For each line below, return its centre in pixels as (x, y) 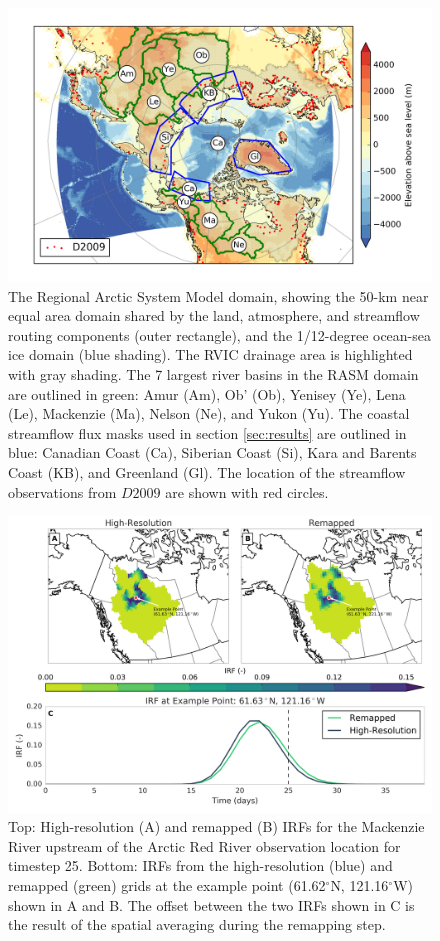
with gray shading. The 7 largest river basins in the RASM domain (213, 374)
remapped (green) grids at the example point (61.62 (167, 885)
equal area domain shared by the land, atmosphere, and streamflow (214, 315)
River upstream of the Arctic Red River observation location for (204, 845)
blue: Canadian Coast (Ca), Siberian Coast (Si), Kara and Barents (212, 452)
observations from (62, 491)
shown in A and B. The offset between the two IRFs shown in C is (211, 904)
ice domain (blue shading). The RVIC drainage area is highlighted (210, 354)
